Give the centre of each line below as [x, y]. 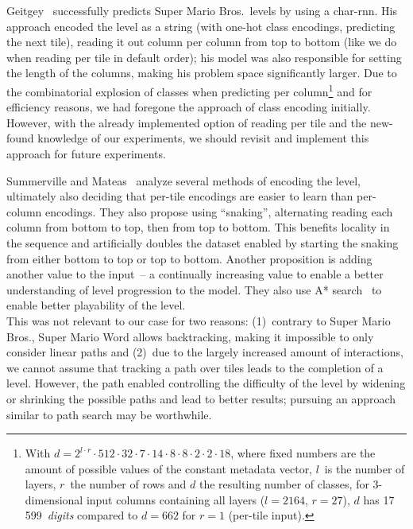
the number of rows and [128, 484]
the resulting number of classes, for [284, 484]
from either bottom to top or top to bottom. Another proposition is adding [189, 258]
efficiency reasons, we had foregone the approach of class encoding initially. [189, 107]
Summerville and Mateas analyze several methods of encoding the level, [183, 180]
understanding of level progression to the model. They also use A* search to [194, 289]
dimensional [54, 499]
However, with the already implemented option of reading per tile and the [187, 122]
